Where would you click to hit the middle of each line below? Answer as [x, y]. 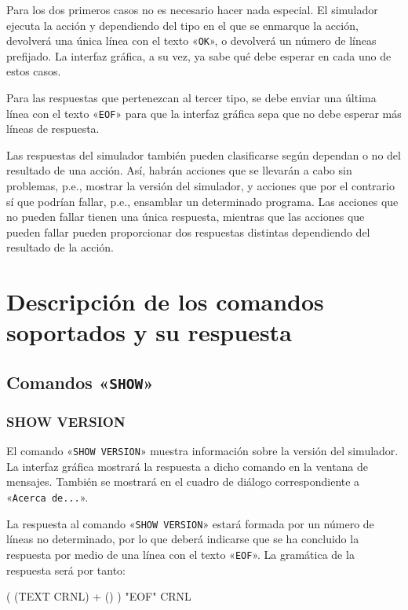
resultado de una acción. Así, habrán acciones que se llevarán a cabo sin [179, 170]
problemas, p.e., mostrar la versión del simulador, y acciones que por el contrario [200, 186]
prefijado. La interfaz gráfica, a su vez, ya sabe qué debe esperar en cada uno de [199, 55]
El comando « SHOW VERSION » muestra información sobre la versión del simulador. [202, 451]
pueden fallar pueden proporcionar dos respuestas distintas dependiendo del [188, 232]
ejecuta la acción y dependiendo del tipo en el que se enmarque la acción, [182, 25]
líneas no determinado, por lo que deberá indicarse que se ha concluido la [183, 539]
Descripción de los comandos [165, 301]
